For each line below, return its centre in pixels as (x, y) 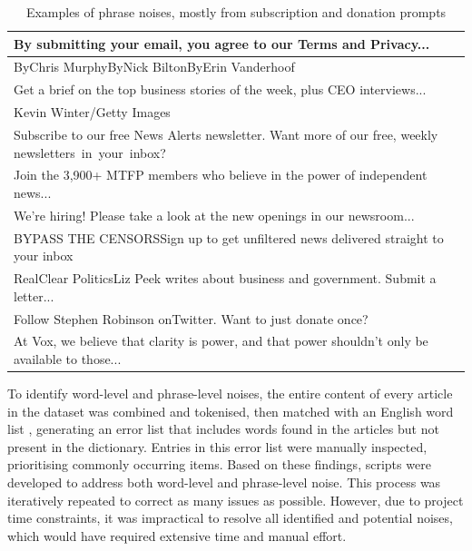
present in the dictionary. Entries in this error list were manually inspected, (217, 446)
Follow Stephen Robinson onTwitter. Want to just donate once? (191, 318)
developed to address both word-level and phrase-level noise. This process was (224, 482)
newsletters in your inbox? (90, 152)
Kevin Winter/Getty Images (92, 112)
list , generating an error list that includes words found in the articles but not (223, 429)
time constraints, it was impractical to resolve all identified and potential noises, (230, 518)
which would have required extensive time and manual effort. (177, 535)
